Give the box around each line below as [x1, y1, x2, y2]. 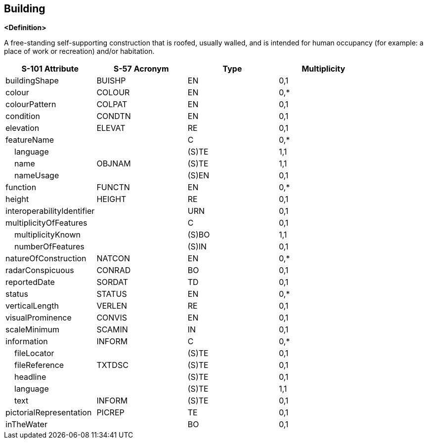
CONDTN [96, 111, 131, 121]
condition [5, 111, 41, 121]
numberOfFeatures [14, 242, 85, 252]
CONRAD [96, 265, 131, 276]
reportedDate [5, 277, 55, 287]
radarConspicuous [5, 265, 74, 276]
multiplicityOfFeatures [5, 218, 87, 228]
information [5, 336, 48, 347]
